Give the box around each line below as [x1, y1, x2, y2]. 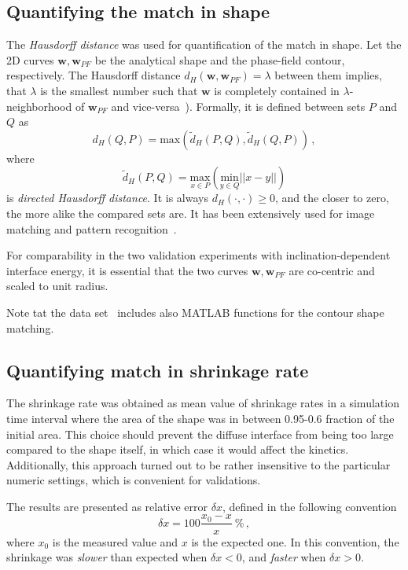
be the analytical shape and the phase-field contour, [94, 51, 345, 68]
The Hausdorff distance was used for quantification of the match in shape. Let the [6, 36, 402, 53]
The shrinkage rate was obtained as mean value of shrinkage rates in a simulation [6, 395, 399, 411]
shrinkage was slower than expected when [6, 549, 208, 565]
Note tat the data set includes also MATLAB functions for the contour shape [6, 303, 384, 320]
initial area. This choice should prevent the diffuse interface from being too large [6, 425, 394, 442]
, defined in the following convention [222, 498, 397, 514]
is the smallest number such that [40, 82, 198, 98]
